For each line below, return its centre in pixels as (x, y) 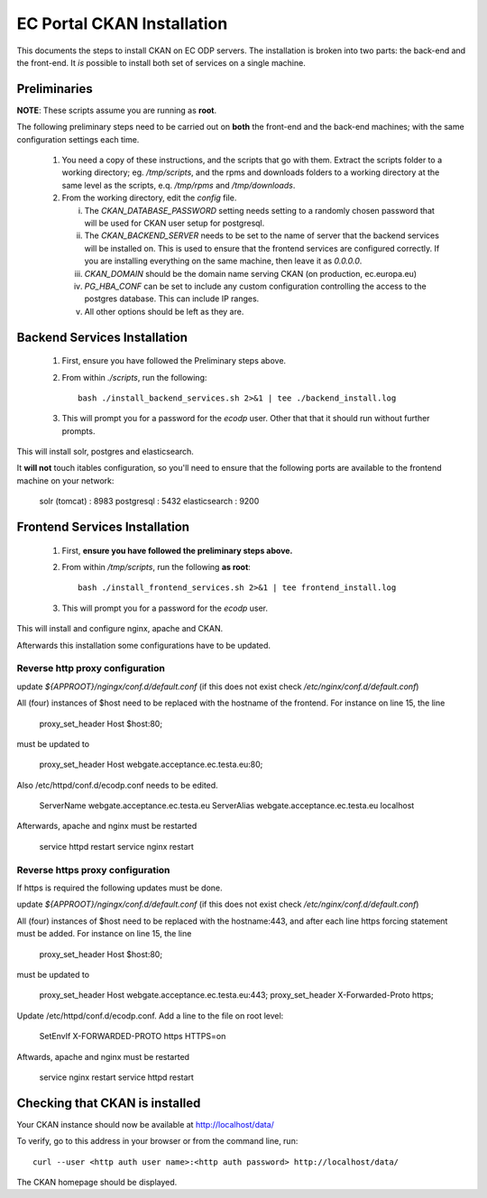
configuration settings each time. (78, 139)
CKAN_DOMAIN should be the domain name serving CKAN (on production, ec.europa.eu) (251, 273)
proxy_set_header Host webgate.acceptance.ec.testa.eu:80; (151, 765)
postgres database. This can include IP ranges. (172, 299)
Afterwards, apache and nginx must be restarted (107, 826)
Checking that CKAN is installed (109, 1103)
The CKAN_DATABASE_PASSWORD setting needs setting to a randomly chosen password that (259, 210)
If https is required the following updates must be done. (119, 888)
